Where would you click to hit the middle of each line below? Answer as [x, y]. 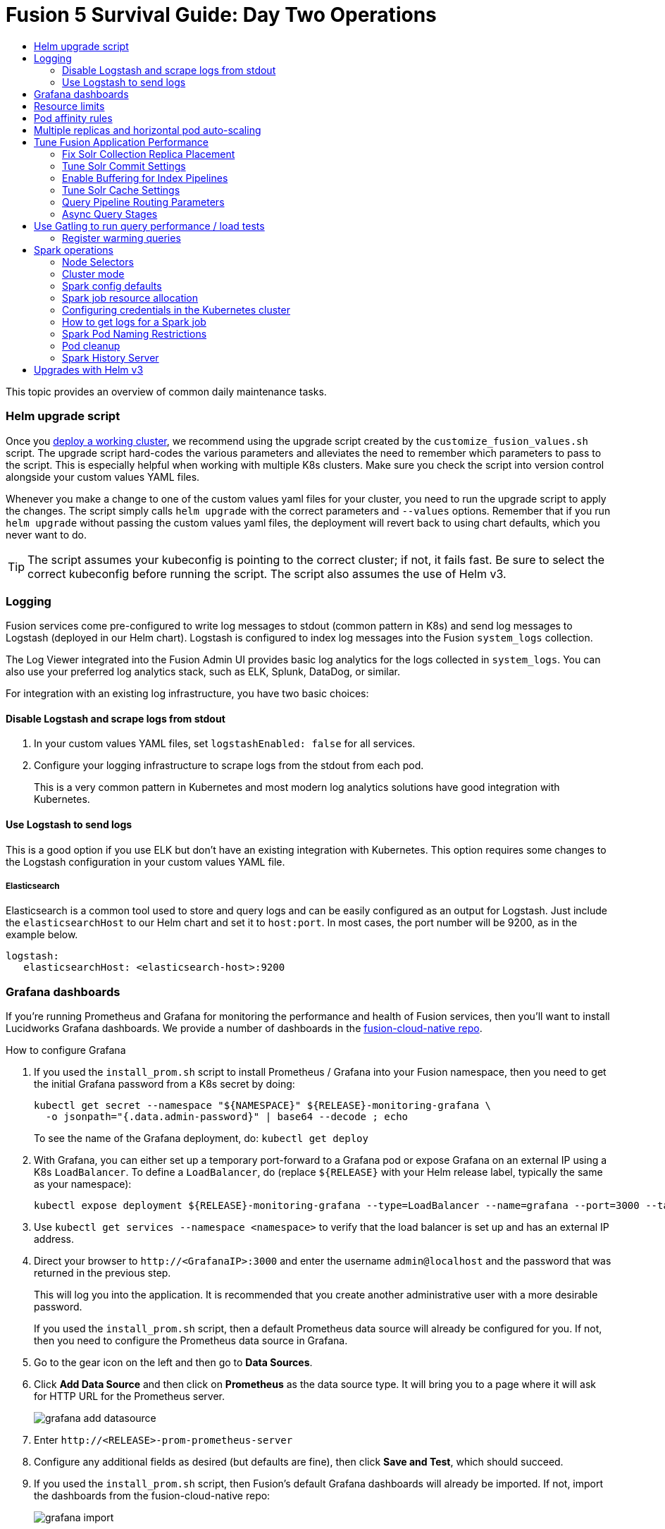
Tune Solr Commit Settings [124, 166]
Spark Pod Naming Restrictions [135, 333]
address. [54, 1239]
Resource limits [69, 106]
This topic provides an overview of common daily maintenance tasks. [166, 391]
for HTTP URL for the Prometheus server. [129, 1396]
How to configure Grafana [66, 1050]
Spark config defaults [112, 285]
